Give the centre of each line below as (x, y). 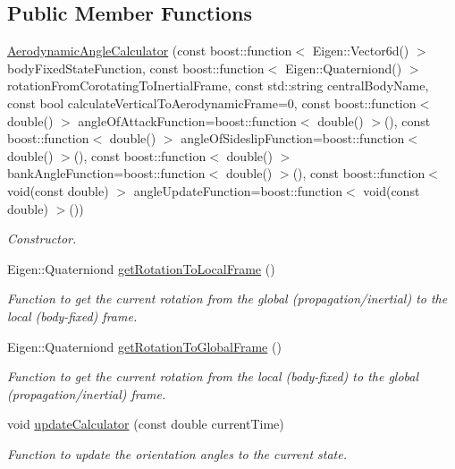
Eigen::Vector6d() (361, 51)
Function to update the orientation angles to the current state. (177, 453)
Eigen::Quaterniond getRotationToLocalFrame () (141, 268)
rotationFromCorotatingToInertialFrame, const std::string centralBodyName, (218, 85)
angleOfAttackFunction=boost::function (187, 120)
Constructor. (42, 239)
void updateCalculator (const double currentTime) (146, 424)
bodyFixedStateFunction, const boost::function (136, 68)
